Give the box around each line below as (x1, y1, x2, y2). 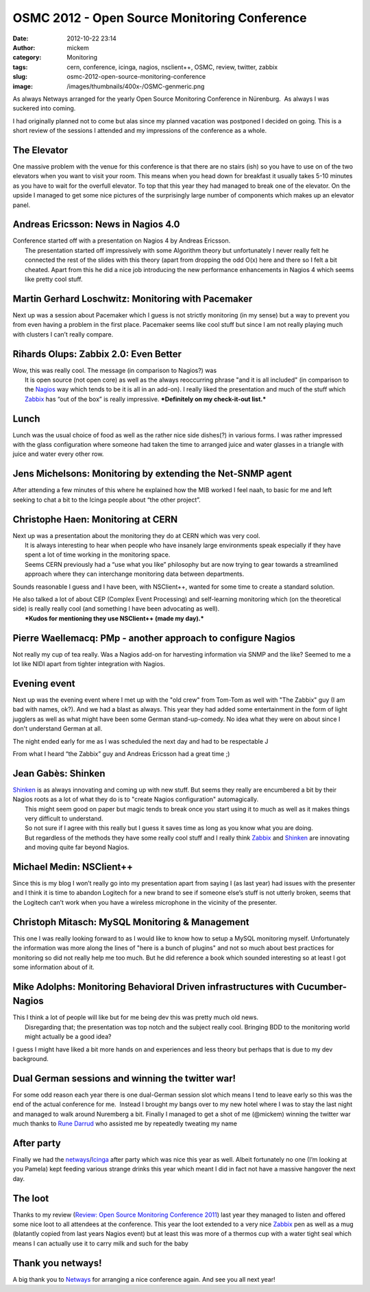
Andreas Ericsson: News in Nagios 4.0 (12, 219, 180, 230)
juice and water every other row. (12, 450, 104, 459)
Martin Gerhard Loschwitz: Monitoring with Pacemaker (12, 293, 253, 304)
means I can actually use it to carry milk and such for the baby (12, 1239, 188, 1247)
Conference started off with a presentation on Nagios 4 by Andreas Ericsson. (12, 236, 231, 245)
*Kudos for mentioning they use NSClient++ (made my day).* (25, 614, 204, 622)
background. (12, 1055, 49, 1063)
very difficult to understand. (25, 814, 103, 822)
